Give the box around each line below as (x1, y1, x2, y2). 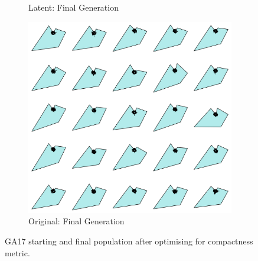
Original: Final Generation (28, 215, 125, 227)
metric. (5, 246, 30, 259)
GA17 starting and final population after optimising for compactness (5, 234, 253, 247)
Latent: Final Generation (28, 1, 119, 13)
